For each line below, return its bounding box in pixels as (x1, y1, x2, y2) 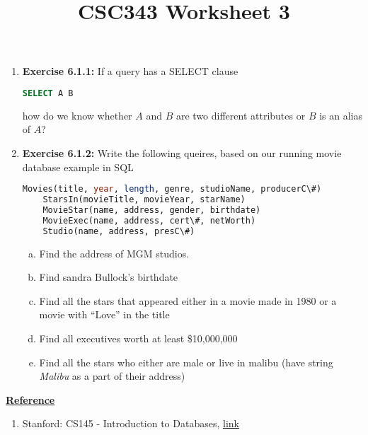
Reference (6, 392, 55, 407)
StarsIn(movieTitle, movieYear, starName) (42, 195, 246, 205)
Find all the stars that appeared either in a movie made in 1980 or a (39, 293, 337, 308)
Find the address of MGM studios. (39, 245, 190, 260)
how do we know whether (22, 108, 132, 122)
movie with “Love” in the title (39, 307, 170, 322)
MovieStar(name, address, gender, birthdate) (42, 204, 261, 215)
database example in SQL (22, 159, 134, 174)
